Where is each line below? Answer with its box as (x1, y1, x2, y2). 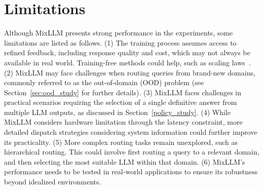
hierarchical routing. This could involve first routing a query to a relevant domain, (4, 146, 259, 157)
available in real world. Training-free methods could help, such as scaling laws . (4, 57, 251, 67)
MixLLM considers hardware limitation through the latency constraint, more (4, 117, 243, 127)
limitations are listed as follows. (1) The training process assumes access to (4, 37, 237, 48)
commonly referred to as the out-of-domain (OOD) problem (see (4, 77, 204, 88)
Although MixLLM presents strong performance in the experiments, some (4, 27, 233, 38)
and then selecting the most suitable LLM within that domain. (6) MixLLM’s (4, 156, 245, 167)
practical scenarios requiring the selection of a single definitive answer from (4, 97, 237, 107)
